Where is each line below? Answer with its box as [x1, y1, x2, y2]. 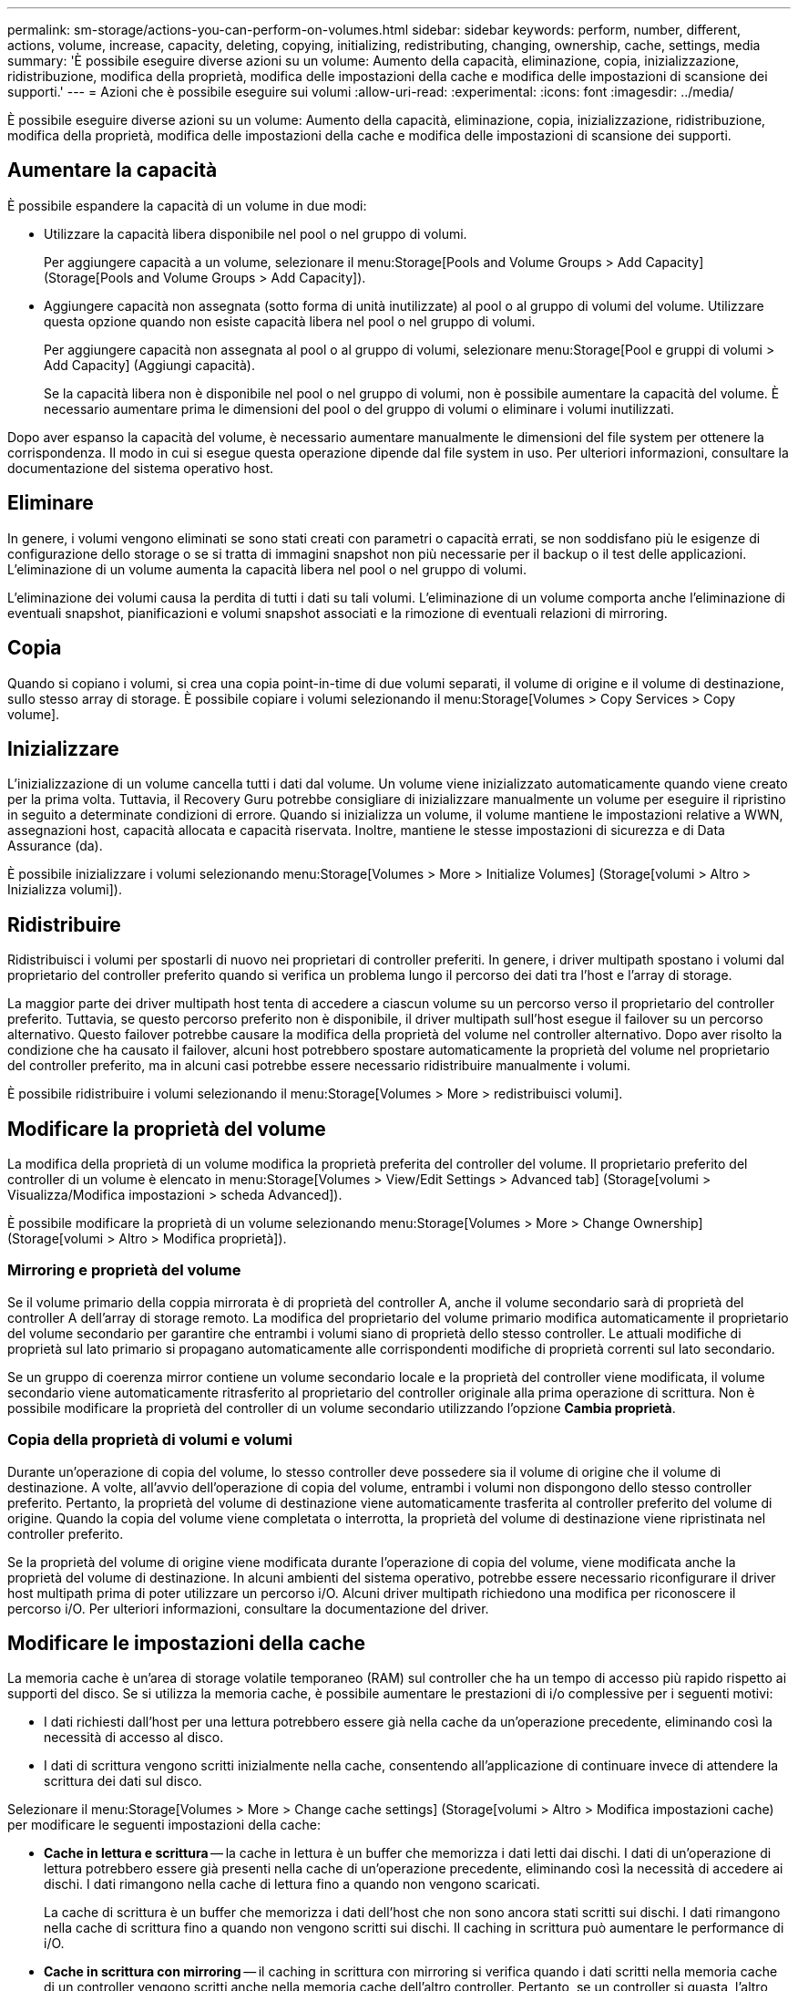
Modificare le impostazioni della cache [7, 1631, 366, 1655]
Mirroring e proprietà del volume [7, 1261, 241, 1280]
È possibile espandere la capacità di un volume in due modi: [7, 197, 367, 213]
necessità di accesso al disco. [44, 1729, 224, 1746]
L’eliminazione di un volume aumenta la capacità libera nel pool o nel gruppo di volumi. [7, 561, 527, 577]
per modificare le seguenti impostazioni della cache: [7, 1817, 321, 1833]
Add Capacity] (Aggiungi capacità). [44, 356, 255, 373]
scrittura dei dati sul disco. [44, 1773, 202, 1790]
